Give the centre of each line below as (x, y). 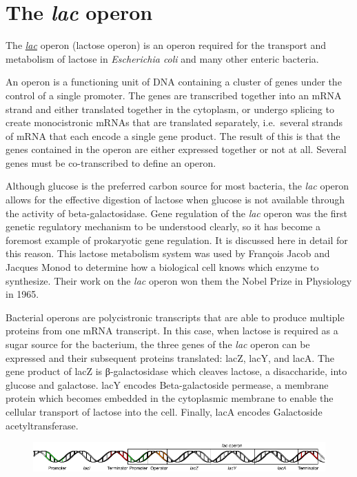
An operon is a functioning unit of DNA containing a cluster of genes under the (174, 82)
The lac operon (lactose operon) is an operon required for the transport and (166, 45)
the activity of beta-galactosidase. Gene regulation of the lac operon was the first (177, 213)
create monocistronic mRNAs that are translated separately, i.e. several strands (174, 122)
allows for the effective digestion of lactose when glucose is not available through (175, 200)
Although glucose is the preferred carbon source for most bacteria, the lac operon (177, 186)
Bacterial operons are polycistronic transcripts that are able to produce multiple (175, 317)
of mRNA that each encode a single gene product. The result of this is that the (173, 135)
